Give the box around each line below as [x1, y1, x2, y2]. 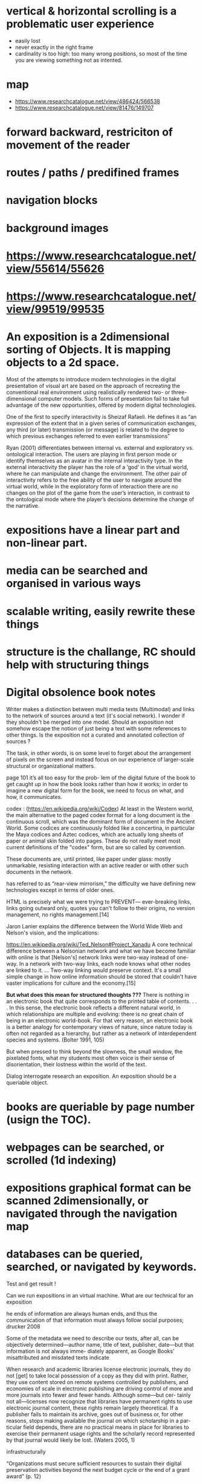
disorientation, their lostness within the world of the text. [6, 1060, 147, 1068]
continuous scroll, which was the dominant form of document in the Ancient [6, 818, 195, 825]
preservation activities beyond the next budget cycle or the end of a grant [6, 1466, 190, 1474]
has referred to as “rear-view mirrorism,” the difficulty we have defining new [6, 879, 196, 887]
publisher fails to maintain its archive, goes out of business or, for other [6, 1411, 184, 1418]
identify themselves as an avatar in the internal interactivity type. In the [6, 457, 183, 464]
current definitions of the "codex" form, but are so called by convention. [6, 843, 186, 851]
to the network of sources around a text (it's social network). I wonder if [6, 712, 185, 719]
